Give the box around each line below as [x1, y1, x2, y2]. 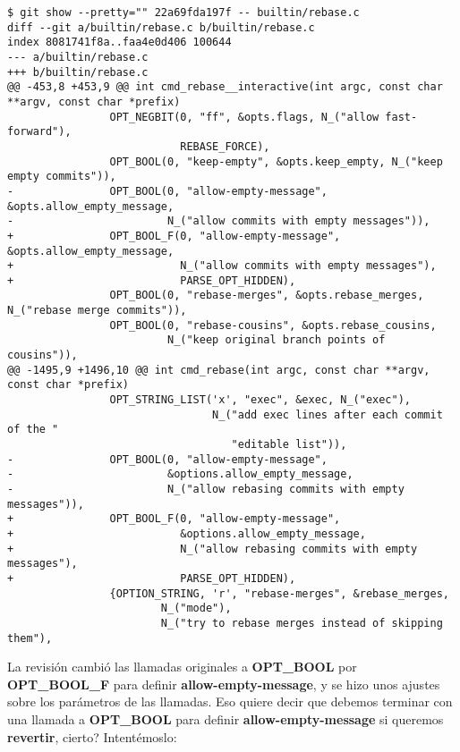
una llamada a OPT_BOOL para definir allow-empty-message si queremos [7, 710, 444, 728]
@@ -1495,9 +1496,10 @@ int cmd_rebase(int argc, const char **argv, [7, 363, 430, 376]
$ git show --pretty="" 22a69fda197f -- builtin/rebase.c [7, 6, 360, 19]
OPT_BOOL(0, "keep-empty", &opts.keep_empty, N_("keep [109, 155, 443, 168]
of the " [7, 423, 59, 436]
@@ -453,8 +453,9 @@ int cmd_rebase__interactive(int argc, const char [7, 80, 443, 94]
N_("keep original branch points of [166, 334, 386, 347]
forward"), [7, 125, 72, 139]
